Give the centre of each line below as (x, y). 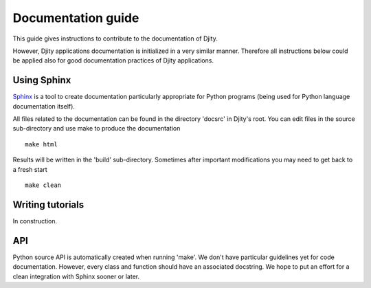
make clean (43, 185)
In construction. (35, 221)
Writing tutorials (48, 204)
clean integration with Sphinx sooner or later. (76, 276)
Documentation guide (76, 18)
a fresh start (30, 169)
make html (41, 144)
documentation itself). (44, 106)
